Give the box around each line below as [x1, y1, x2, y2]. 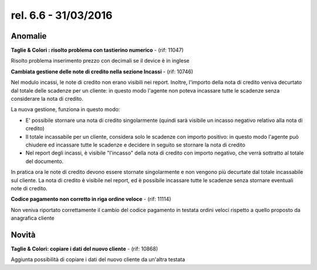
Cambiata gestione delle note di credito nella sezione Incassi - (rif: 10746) [11, 68, 194, 75]
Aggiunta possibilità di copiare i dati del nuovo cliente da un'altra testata [11, 256, 186, 263]
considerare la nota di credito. [11, 95, 83, 102]
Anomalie [11, 31, 47, 41]
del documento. [25, 158, 64, 165]
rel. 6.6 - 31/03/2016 [11, 9, 113, 22]
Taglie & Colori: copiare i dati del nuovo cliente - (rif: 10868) [11, 245, 158, 252]
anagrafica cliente [11, 214, 55, 222]
